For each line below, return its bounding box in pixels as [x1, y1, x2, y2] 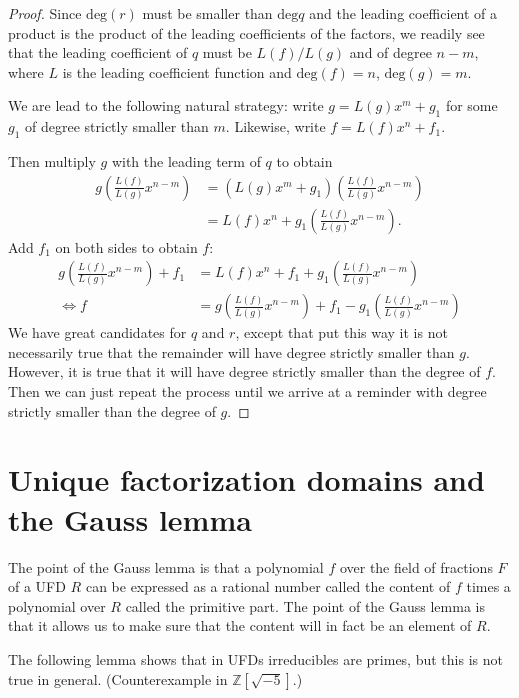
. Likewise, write [225, 116, 326, 137]
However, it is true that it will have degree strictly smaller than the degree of [8, 361, 481, 382]
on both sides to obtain [55, 236, 198, 257]
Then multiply [8, 150, 96, 171]
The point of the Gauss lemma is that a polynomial [8, 556, 324, 577]
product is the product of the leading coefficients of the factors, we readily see [8, 22, 485, 43]
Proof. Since [8, 3, 82, 23]
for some [445, 95, 498, 116]
